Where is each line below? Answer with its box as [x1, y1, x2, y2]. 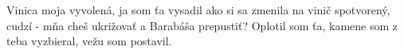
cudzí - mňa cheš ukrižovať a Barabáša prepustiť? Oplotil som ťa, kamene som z [6, 17, 398, 33]
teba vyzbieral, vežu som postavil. [6, 33, 172, 49]
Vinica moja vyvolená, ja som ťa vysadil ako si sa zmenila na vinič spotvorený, [6, 2, 390, 17]
